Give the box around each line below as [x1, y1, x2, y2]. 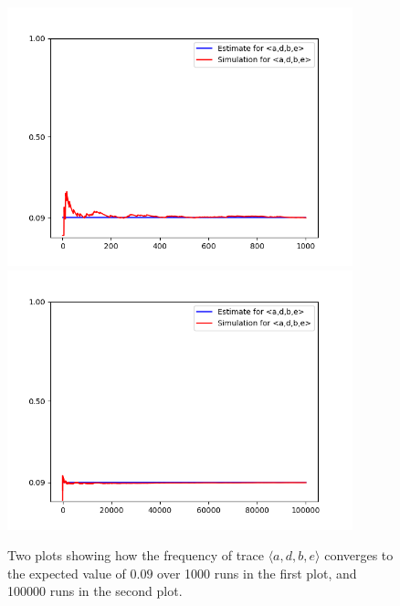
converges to [324, 546, 394, 565]
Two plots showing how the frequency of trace [7, 546, 264, 565]
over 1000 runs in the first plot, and [157, 563, 357, 582]
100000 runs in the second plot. [7, 581, 183, 601]
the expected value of [7, 563, 126, 582]
